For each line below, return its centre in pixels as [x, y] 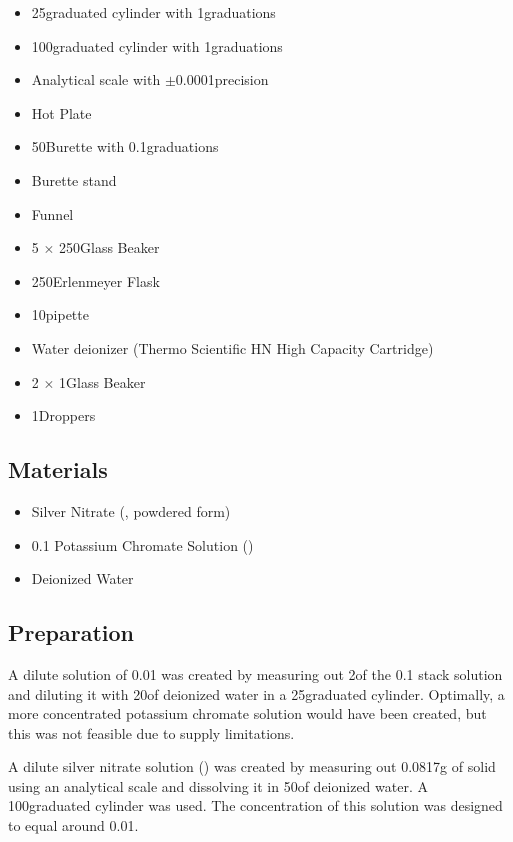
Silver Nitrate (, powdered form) [131, 510]
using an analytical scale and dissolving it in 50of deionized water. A [218, 785]
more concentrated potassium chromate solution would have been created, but [247, 713]
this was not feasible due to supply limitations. [151, 732]
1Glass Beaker [102, 381]
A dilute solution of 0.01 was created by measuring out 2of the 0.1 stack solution [255, 673]
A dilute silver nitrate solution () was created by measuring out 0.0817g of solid [252, 766]
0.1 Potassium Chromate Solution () [142, 544]
